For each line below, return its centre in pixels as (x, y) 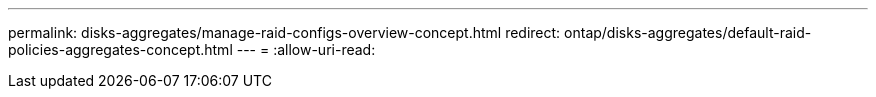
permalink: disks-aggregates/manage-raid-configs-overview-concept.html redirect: (284, 32)
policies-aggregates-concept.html (120, 49)
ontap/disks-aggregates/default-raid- (688, 32)
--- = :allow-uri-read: (306, 49)
